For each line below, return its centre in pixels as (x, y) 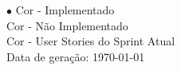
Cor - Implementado (65, 10)
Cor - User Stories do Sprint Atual (91, 41)
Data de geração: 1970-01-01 (76, 56)
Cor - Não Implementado (67, 25)
